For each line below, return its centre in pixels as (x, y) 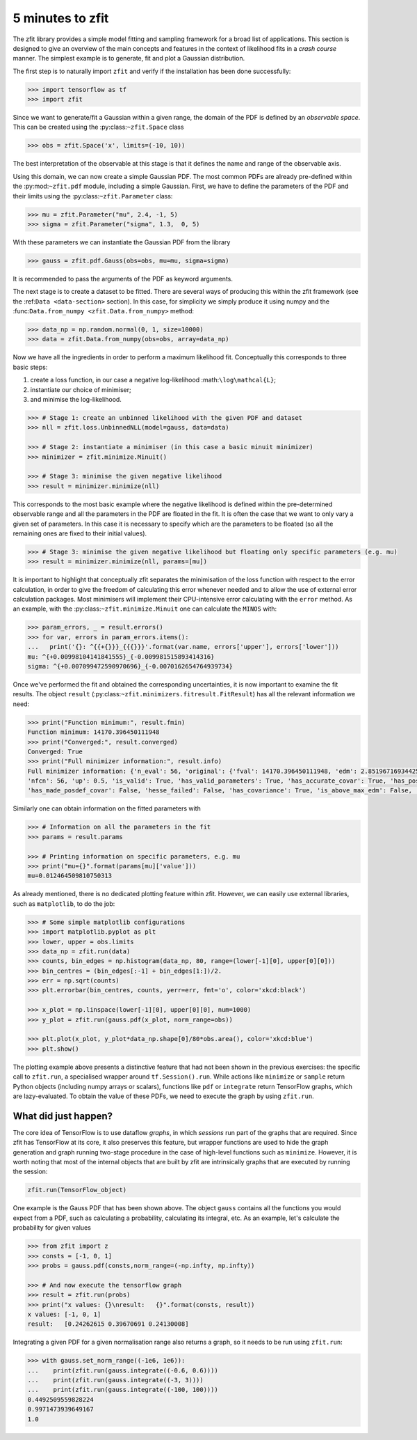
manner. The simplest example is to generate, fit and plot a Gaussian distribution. (129, 58)
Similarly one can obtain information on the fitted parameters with (107, 808)
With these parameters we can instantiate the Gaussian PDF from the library (122, 242)
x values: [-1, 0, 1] (64, 1314)
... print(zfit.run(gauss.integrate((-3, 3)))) (116, 1380)
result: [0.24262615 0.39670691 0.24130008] (108, 1324)
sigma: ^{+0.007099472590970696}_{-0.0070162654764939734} (130, 666)
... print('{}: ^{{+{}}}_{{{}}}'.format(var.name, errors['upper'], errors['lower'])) (183, 647)
